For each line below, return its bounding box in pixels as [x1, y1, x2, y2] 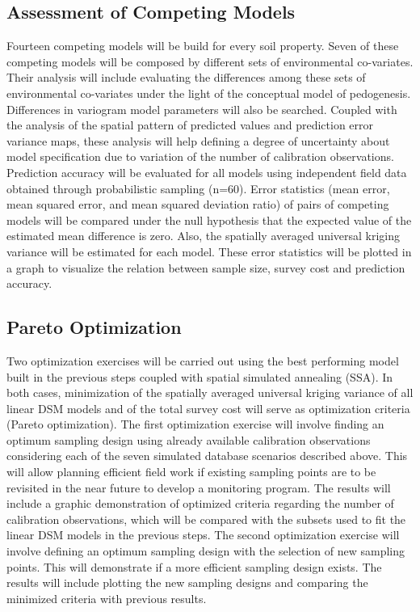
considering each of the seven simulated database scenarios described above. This [6, 447, 408, 464]
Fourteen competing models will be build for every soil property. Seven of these [6, 37, 399, 54]
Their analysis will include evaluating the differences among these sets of [6, 69, 366, 86]
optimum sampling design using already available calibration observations [6, 431, 371, 448]
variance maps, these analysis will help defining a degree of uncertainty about [6, 132, 390, 149]
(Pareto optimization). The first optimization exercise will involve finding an [6, 416, 384, 433]
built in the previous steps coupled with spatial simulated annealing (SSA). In [6, 368, 393, 385]
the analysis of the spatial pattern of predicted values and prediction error [6, 116, 374, 133]
